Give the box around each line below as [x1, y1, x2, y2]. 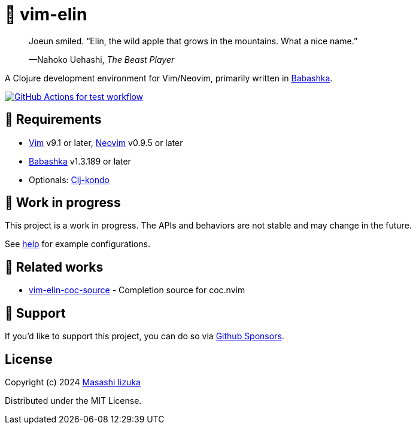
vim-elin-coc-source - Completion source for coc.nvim [29, 285, 245, 296]
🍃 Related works [5, 259, 104, 275]
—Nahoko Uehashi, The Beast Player [29, 54, 175, 65]
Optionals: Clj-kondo [29, 174, 110, 185]
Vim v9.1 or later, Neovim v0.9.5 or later [29, 137, 183, 148]
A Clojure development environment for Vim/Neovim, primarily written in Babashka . [5, 72, 333, 83]
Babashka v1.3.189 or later [29, 156, 131, 166]
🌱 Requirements [5, 112, 102, 127]
